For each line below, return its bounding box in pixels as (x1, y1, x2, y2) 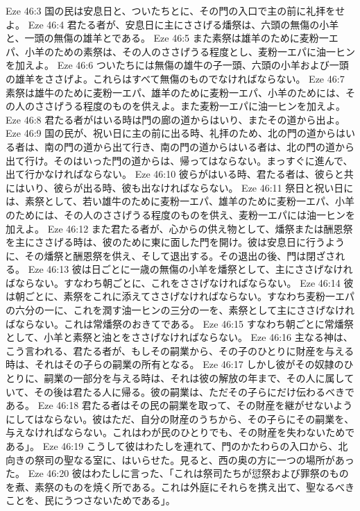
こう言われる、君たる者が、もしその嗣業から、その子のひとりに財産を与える (6, 343, 354, 358)
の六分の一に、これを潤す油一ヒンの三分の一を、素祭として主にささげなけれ (6, 303, 354, 317)
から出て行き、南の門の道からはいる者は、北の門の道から (92, 139, 355, 153)
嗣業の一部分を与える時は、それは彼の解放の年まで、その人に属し (44, 371, 345, 385)
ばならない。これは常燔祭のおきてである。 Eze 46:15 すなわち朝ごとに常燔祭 (6, 316, 354, 330)
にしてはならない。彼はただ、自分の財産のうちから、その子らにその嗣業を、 (6, 411, 354, 426)
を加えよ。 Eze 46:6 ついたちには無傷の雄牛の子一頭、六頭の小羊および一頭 (6, 58, 349, 72)
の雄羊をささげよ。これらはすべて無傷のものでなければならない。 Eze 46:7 (6, 71, 345, 85)
